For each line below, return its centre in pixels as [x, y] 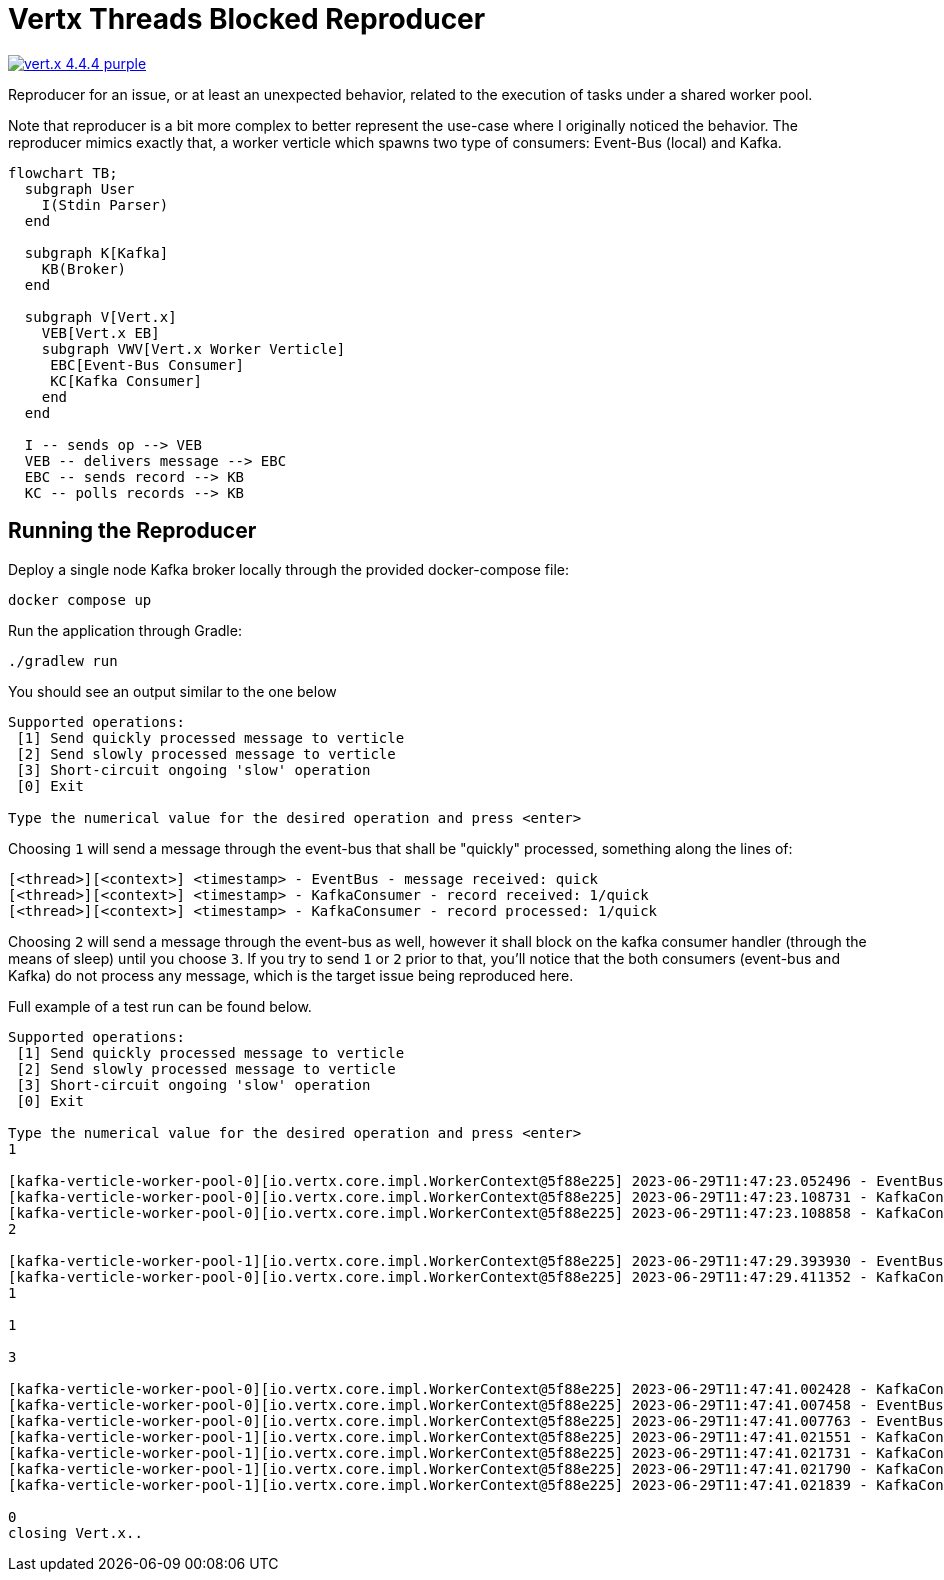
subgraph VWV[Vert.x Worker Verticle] [193, 348]
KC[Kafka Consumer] [126, 380]
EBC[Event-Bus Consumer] [147, 364]
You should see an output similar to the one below [172, 691]
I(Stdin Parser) [105, 204]
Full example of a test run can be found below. [160, 1006]
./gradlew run [63, 660]
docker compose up [80, 599]
